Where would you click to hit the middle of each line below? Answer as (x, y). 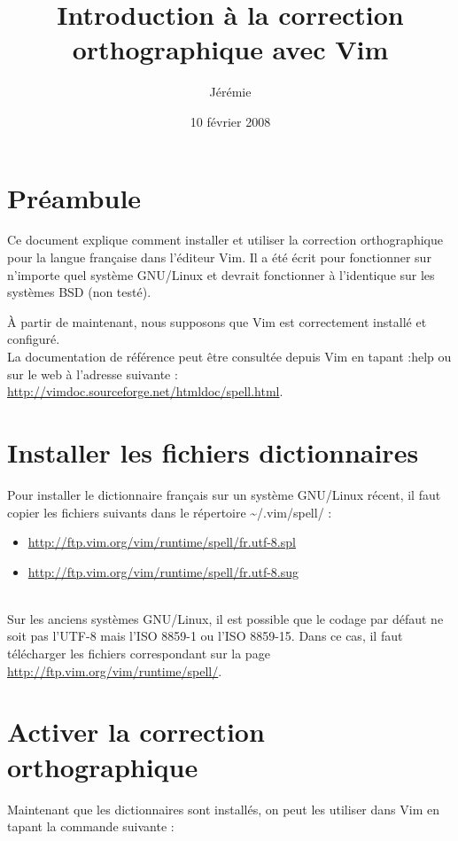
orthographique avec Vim (230, 49)
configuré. (34, 339)
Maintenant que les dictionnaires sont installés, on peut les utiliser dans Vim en (223, 809)
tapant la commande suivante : (91, 826)
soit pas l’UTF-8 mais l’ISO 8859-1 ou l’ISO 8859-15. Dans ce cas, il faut (205, 636)
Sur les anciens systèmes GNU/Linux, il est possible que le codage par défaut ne (225, 618)
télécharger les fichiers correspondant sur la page (139, 654)
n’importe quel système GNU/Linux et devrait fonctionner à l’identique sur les (221, 274)
